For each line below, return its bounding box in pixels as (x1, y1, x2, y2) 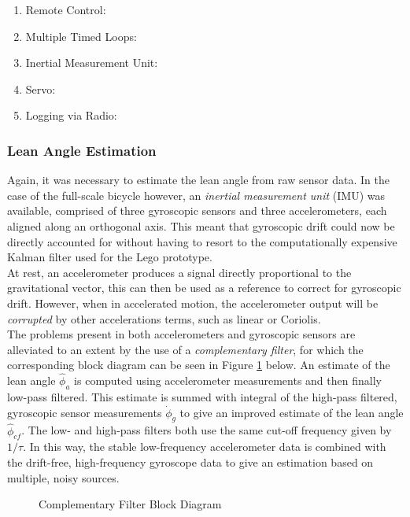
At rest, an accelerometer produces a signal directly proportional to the (7, 264, 352, 280)
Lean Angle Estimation (7, 140, 157, 160)
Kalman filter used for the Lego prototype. (7, 249, 212, 265)
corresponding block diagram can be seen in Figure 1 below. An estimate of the (7, 356, 390, 373)
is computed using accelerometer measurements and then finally (74, 372, 382, 389)
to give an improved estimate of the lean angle (179, 404, 404, 420)
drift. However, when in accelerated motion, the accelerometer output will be (7, 294, 379, 311)
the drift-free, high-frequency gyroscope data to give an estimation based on (7, 453, 374, 470)
